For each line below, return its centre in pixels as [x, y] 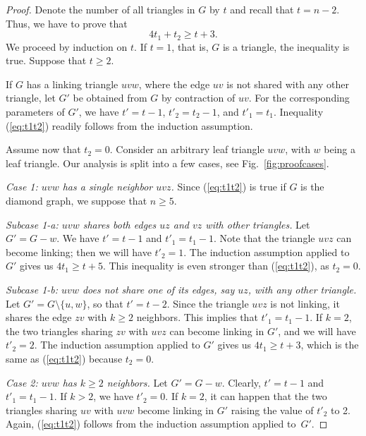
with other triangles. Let [258, 224]
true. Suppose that [46, 60]
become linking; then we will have [79, 252]
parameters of [35, 112]
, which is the [330, 345]
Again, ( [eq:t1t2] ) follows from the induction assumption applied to [151, 424]
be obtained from [110, 98]
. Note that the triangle [264, 238]
